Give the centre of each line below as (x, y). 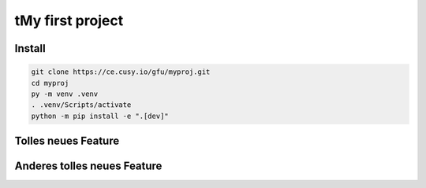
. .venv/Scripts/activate (81, 105)
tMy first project (69, 20)
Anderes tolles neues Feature (88, 166)
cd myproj (50, 83)
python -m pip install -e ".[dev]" (100, 116)
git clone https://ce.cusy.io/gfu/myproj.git (121, 72)
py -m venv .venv (65, 94)
